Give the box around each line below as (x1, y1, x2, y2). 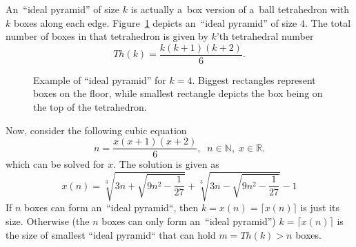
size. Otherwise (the (6, 214, 90, 228)
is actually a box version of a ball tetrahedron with (130, 2, 350, 16)
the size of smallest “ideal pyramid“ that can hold (6, 227, 216, 241)
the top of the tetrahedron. (33, 100, 147, 114)
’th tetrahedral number (216, 29, 314, 43)
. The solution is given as (113, 157, 219, 171)
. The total (305, 15, 351, 30)
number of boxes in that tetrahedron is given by (6, 29, 208, 43)
